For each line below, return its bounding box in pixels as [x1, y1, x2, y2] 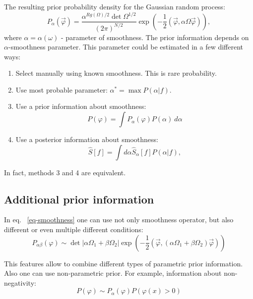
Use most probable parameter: [15, 84, 108, 95]
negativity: [4, 277, 36, 288]
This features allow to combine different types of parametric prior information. [4, 258, 243, 268]
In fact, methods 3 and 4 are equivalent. [4, 167, 126, 177]
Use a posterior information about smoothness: [15, 134, 158, 145]
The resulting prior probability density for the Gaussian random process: [4, 1, 225, 11]
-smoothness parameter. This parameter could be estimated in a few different [8, 42, 243, 52]
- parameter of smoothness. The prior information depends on [61, 32, 249, 42]
